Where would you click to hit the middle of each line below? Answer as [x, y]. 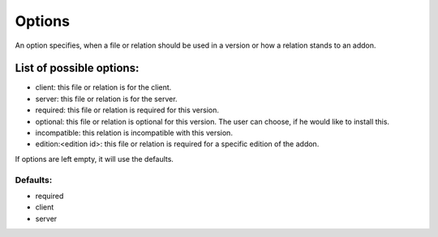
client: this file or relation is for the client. [103, 87]
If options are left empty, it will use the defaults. [94, 159]
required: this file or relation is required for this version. [127, 110]
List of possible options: [77, 68]
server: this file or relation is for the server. [106, 99]
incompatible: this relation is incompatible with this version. [134, 133]
